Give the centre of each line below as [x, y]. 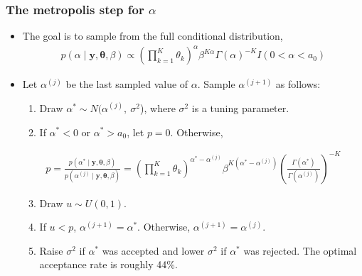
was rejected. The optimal [300, 250]
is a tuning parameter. [240, 107]
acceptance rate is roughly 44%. [108, 264]
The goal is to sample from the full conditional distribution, [153, 36]
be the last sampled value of [127, 84]
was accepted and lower [153, 250]
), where [158, 107]
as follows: [298, 84]
